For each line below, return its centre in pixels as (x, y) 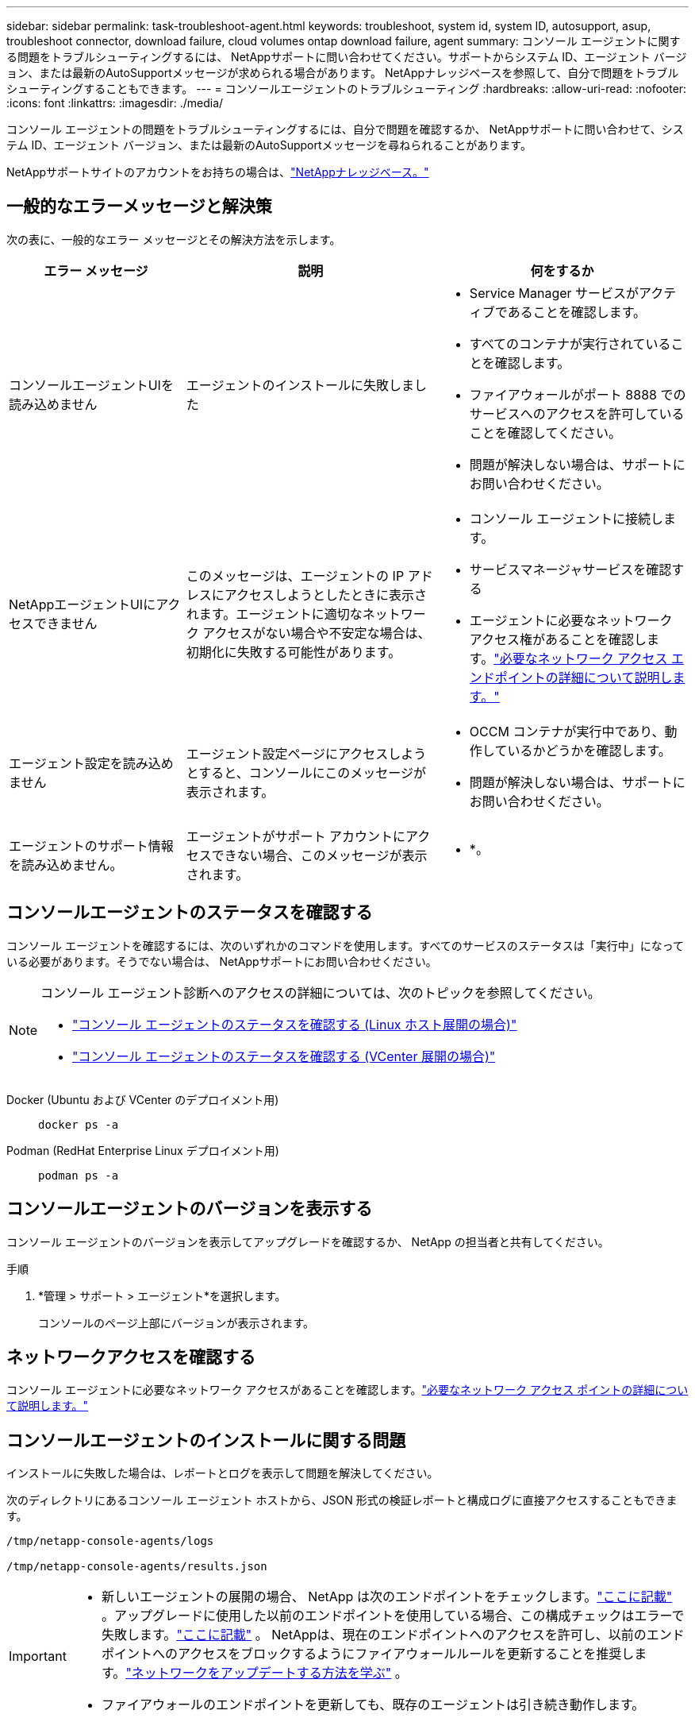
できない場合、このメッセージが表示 (319, 855)
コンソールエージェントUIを (91, 385)
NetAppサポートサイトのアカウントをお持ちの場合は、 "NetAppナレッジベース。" (218, 172)
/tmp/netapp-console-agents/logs (110, 1541)
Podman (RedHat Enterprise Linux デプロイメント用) (143, 1150)
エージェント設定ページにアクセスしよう (306, 753)
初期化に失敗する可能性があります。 (294, 652)
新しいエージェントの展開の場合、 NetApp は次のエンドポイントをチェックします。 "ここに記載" (387, 1597)
